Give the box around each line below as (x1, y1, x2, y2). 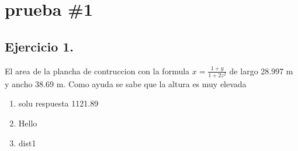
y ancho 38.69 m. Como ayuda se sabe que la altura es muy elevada (5, 77, 247, 90)
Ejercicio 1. (5, 37, 74, 55)
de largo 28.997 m (229, 64, 293, 77)
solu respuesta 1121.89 (18, 97, 99, 109)
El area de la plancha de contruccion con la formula (5, 64, 190, 77)
